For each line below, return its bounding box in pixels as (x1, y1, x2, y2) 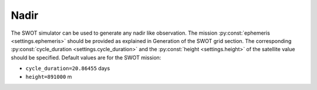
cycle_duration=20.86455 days (25, 65, 110, 72)
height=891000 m (25, 73, 72, 80)
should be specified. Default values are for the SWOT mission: (11, 54, 161, 61)
